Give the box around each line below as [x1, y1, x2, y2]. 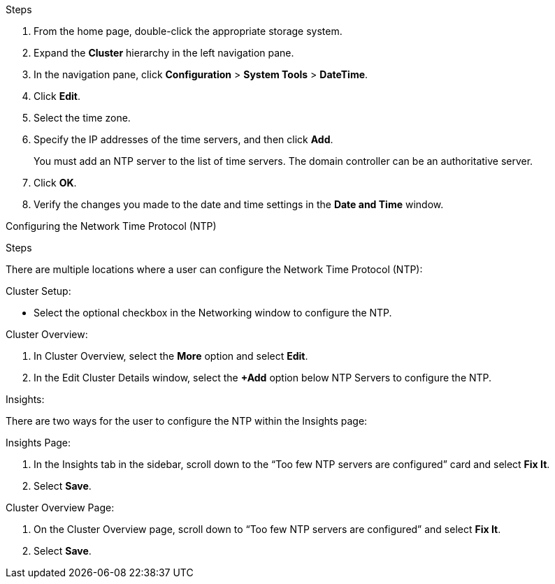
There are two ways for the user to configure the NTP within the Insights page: [6, 415, 368, 427]
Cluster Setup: [6, 285, 71, 297]
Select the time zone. [34, 112, 131, 124]
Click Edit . [34, 90, 80, 102]
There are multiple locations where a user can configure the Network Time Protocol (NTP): [6, 263, 423, 275]
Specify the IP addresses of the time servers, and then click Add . [34, 133, 333, 145]
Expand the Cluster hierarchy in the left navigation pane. [34, 47, 294, 59]
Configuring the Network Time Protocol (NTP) [6, 220, 217, 232]
